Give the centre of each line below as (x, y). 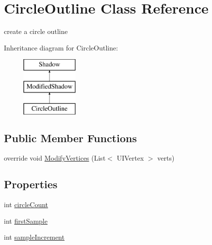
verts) (166, 158)
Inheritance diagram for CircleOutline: (61, 47)
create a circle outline (36, 31)
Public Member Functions (70, 138)
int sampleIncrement (34, 237)
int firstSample (26, 220)
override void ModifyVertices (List (55, 158)
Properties (31, 184)
